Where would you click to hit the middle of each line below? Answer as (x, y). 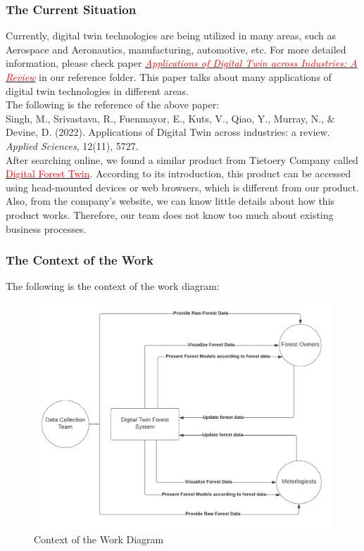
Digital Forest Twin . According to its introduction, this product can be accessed (178, 173)
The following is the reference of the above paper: (113, 104)
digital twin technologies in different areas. (98, 90)
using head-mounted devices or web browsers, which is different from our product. (182, 187)
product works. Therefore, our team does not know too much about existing (170, 214)
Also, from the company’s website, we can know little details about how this (170, 201)
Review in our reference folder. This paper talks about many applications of (169, 77)
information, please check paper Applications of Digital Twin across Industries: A (182, 63)
